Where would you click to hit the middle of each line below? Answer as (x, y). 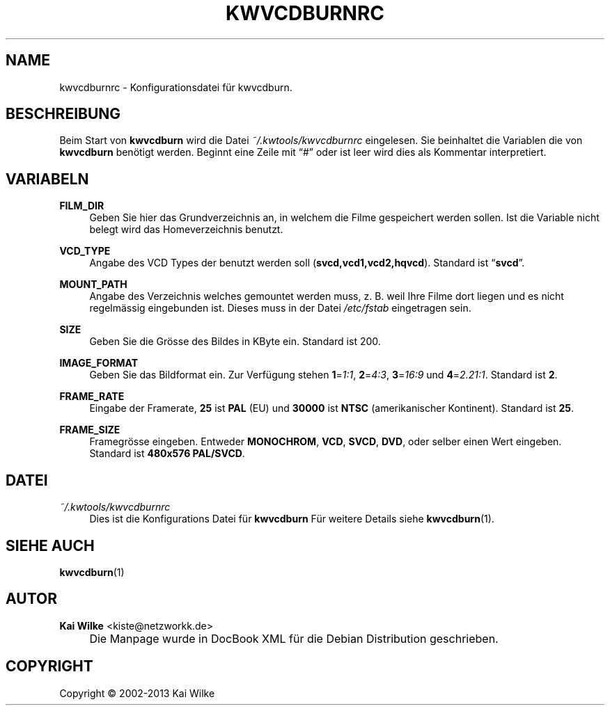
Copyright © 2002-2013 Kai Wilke (137, 693)
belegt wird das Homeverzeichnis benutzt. (186, 230)
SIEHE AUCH (50, 545)
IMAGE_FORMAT (99, 363)
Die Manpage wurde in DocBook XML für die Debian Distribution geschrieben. (294, 638)
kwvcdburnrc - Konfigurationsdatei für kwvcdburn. (176, 87)
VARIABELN (47, 179)
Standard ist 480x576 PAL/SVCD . (167, 454)
